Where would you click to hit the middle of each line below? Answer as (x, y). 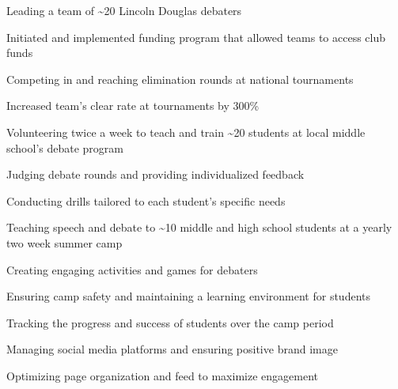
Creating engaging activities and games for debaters (132, 269)
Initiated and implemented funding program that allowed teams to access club (196, 37)
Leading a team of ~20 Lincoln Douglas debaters (124, 10)
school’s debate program (65, 147)
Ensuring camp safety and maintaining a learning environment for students (188, 296)
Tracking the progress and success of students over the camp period (170, 322)
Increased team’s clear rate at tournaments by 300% (133, 106)
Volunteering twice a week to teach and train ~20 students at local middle (186, 132)
